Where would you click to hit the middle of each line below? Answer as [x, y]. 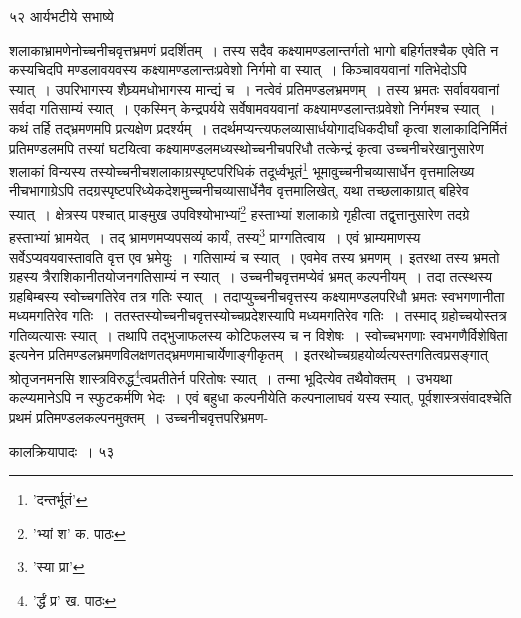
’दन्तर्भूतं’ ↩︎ [60, 499]
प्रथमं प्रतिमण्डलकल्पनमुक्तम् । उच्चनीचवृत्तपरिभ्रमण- [139, 416]
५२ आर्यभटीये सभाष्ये [61, 16]
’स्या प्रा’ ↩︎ [58, 566]
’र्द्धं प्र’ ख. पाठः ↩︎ [74, 599]
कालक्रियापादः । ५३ [62, 450]
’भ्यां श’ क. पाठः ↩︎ [79, 532]
